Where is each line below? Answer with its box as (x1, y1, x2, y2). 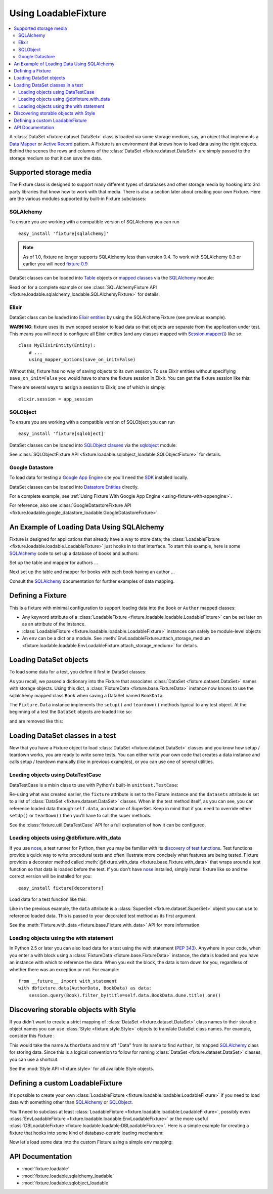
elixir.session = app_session (18, 396, 94, 402)
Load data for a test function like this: (9, 896, 87, 902)
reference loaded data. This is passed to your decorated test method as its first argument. (9, 912, 197, 919)
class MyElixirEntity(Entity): (18, 342, 96, 348)
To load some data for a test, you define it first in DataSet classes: (9, 669, 147, 675)
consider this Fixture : (9, 1033, 55, 1039)
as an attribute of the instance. (22, 621, 86, 627)
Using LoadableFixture (9, 8, 107, 19)
